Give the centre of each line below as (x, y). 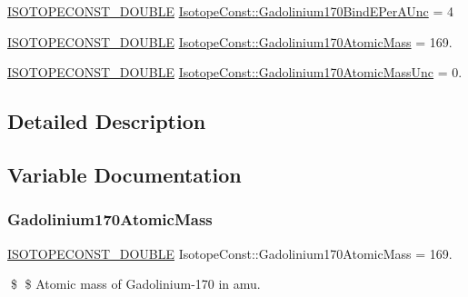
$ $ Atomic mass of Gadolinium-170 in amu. (135, 284)
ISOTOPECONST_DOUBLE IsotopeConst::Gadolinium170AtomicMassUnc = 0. (235, 72)
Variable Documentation (124, 174)
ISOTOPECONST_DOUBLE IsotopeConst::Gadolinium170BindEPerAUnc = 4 (230, 11)
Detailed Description (107, 121)
